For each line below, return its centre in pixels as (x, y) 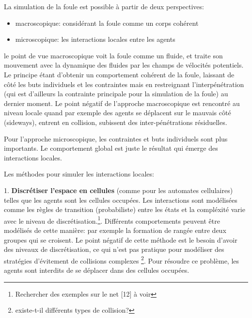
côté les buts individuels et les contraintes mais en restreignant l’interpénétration (124, 84)
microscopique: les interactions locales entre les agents (95, 39)
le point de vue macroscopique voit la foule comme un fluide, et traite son (113, 55)
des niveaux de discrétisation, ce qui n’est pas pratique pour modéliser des (114, 249)
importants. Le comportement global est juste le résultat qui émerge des (111, 148)
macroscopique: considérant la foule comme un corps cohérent (107, 23)
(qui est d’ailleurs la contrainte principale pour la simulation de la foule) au (116, 94)
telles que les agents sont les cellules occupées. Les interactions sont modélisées (121, 200)
